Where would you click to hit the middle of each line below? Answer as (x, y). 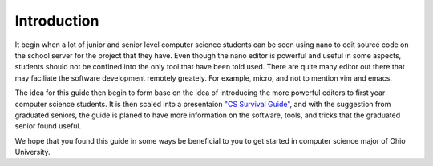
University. (33, 152)
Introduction (57, 21)
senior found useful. (48, 126)
